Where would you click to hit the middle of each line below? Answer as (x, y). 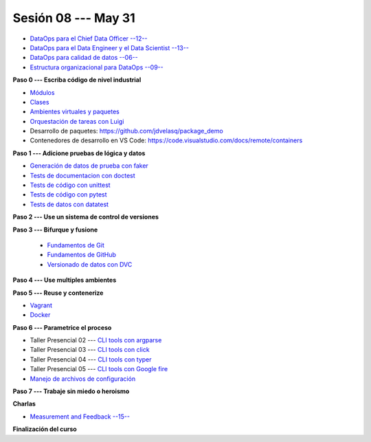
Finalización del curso (45, 429)
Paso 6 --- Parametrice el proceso (62, 327)
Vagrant (41, 305)
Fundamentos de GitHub (81, 255)
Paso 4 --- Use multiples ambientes (65, 280)
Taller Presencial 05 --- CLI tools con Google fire (99, 369)
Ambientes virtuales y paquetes (75, 112)
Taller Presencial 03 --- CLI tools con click (90, 350)
